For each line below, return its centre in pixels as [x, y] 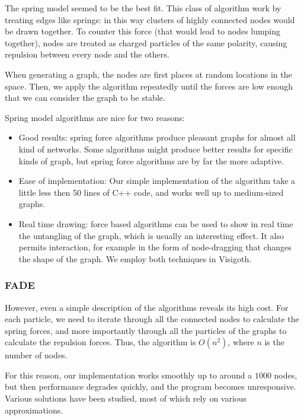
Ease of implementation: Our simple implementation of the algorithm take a [157, 181]
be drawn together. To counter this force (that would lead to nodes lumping [143, 31]
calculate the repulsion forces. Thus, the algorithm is [100, 342]
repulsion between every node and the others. [87, 54]
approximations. [34, 410]
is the [274, 342]
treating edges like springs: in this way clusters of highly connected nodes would [150, 19]
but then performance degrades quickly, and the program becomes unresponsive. [151, 386]
